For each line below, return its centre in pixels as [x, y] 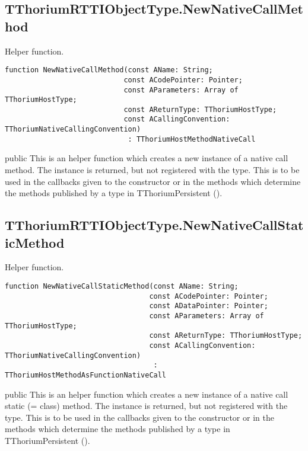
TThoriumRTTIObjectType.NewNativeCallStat [154, 225]
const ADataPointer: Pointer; [209, 306]
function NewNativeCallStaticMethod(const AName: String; [122, 286]
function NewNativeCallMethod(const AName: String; [109, 70]
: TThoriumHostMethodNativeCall [192, 139]
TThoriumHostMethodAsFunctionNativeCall [86, 375]
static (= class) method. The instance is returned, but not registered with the [146, 406]
